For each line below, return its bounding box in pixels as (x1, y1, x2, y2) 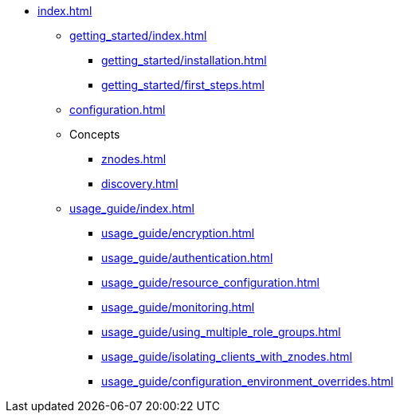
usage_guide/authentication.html (101, 251, 273, 264)
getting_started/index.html (69, 29, 207, 42)
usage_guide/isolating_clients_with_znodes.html (101, 350, 352, 363)
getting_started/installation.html (101, 53, 267, 67)
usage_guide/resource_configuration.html (101, 276, 320, 289)
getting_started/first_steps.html (101, 78, 265, 92)
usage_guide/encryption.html (101, 226, 255, 240)
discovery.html (101, 177, 178, 190)
